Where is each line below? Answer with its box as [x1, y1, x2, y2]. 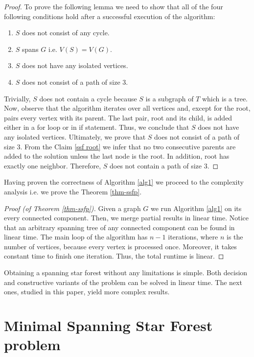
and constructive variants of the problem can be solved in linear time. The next [4, 277, 242, 287]
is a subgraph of [145, 93, 194, 103]
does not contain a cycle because [39, 93, 137, 103]
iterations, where [168, 232, 218, 242]
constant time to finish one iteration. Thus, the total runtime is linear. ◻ [4, 251, 224, 261]
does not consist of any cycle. [22, 27, 110, 38]
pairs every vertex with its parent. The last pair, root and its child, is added [4, 112, 232, 122]
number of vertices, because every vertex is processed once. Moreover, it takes [4, 241, 237, 251]
